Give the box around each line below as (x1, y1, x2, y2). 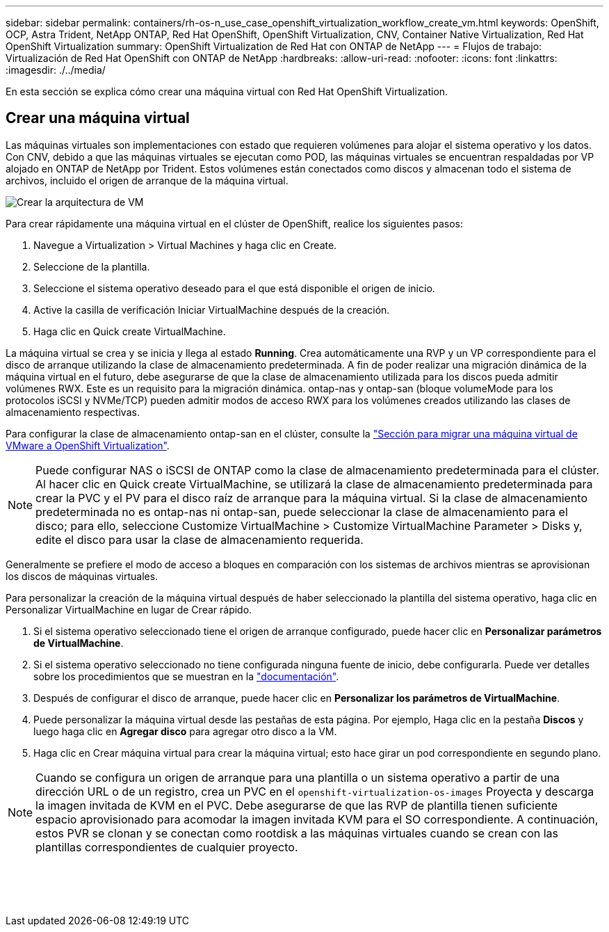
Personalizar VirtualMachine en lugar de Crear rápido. (6, 603, 252, 616)
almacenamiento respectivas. (6, 405, 140, 418)
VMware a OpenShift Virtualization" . (6, 439, 170, 451)
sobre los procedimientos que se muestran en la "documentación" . (33, 670, 339, 682)
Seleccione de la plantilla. (33, 260, 150, 273)
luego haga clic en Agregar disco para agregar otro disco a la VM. (33, 725, 337, 737)
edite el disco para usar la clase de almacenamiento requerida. (35, 532, 364, 547)
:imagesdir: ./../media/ (6, 64, 106, 76)
